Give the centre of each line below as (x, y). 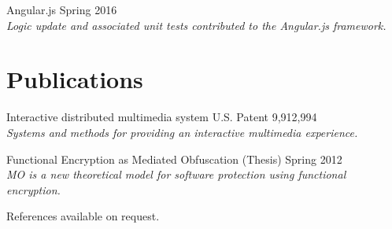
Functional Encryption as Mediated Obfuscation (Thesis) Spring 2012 (174, 159)
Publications (75, 79)
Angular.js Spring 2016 (62, 9)
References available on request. (83, 216)
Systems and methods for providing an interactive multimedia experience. (182, 132)
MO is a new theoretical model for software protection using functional (176, 174)
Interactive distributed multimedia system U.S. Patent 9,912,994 (162, 117)
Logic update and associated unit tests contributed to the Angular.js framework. (196, 25)
